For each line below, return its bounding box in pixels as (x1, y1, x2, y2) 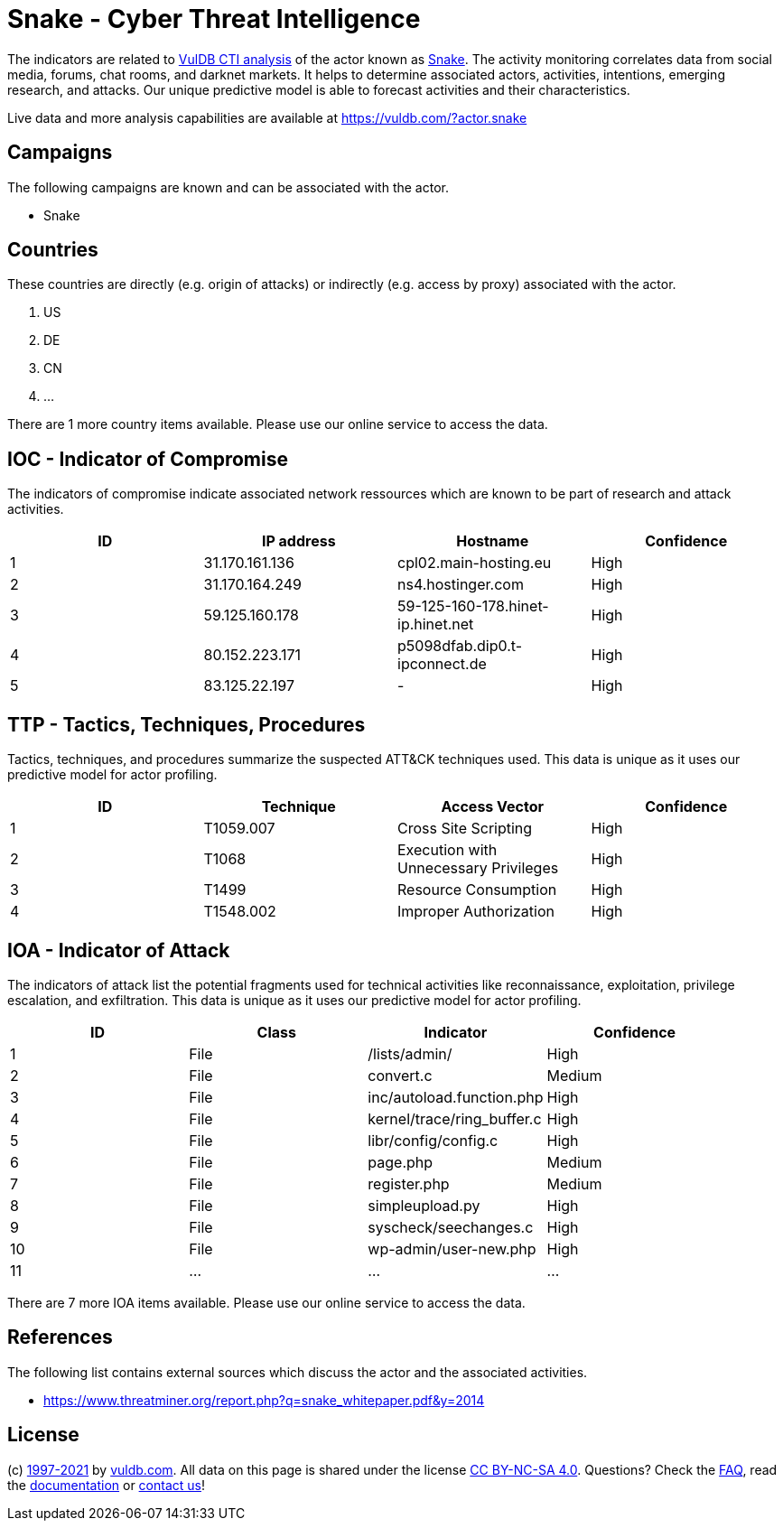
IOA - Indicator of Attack (7, 938, 230, 962)
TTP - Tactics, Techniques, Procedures (7, 713, 366, 736)
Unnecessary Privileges (397, 859, 559, 878)
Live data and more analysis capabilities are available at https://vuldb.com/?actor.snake (7, 109, 527, 126)
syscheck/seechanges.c (368, 1217, 534, 1236)
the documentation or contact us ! (7, 1477, 205, 1493)
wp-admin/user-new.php (368, 1239, 536, 1258)
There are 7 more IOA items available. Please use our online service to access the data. (7, 1294, 526, 1310)
